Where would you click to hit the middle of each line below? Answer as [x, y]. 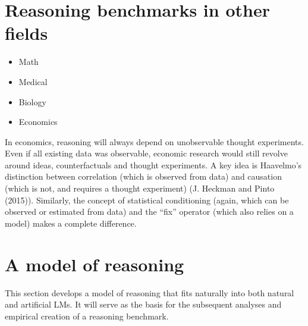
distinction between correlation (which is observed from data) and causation [143, 176]
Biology [32, 101]
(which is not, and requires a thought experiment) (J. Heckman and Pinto [140, 188]
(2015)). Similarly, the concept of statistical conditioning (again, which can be [147, 200]
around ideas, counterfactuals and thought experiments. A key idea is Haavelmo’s [153, 164]
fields [26, 33]
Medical [33, 81]
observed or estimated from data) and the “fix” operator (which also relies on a [149, 211]
